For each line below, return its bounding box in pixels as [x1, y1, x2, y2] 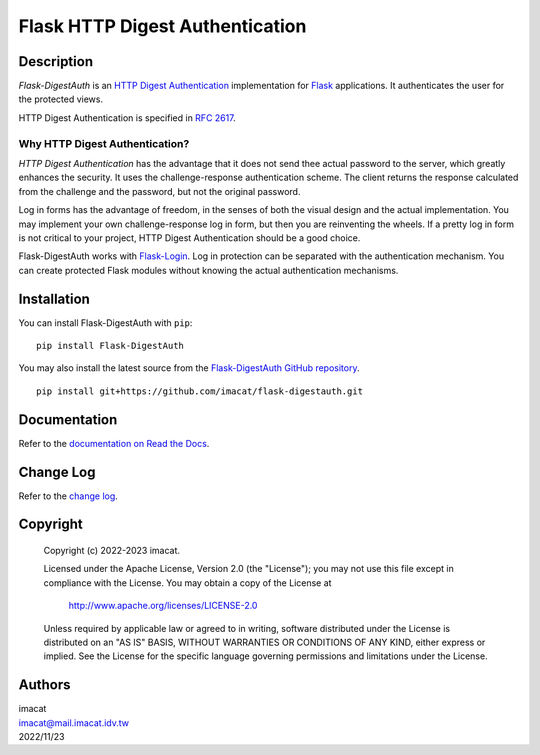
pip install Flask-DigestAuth [36, 340, 185, 352]
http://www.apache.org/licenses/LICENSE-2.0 [68, 600, 258, 612]
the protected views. [18, 93, 104, 105]
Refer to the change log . [18, 490, 119, 502]
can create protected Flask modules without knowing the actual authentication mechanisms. [18, 264, 399, 276]
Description [18, 53, 94, 70]
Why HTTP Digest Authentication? [18, 136, 190, 150]
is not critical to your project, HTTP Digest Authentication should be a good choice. [18, 231, 361, 244]
